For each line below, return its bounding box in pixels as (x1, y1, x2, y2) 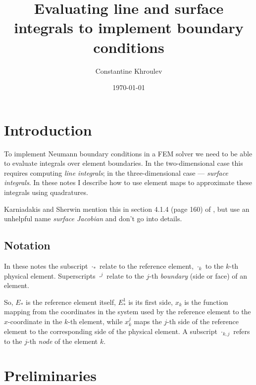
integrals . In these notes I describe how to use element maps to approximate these (4, 177, 253, 188)
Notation (4, 238, 51, 253)
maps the (134, 316, 162, 326)
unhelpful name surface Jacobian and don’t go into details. (4, 213, 182, 224)
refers (233, 326, 250, 336)
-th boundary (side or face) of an (149, 270, 248, 281)
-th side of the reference (167, 316, 239, 326)
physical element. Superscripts (4, 270, 96, 281)
